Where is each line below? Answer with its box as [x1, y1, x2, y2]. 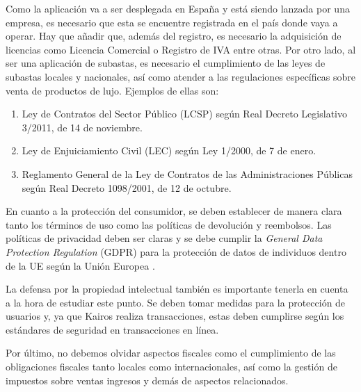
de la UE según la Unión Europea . [6, 258, 155, 272]
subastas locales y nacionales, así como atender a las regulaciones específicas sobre [6, 69, 355, 83]
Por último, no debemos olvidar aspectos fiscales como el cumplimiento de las [6, 345, 336, 360]
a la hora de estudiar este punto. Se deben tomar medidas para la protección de [6, 295, 346, 309]
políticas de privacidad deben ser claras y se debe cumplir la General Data [6, 231, 323, 245]
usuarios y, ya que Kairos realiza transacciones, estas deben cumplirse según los [6, 309, 344, 323]
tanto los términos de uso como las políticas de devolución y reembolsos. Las [6, 217, 332, 231]
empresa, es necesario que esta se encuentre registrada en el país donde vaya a [6, 15, 338, 29]
